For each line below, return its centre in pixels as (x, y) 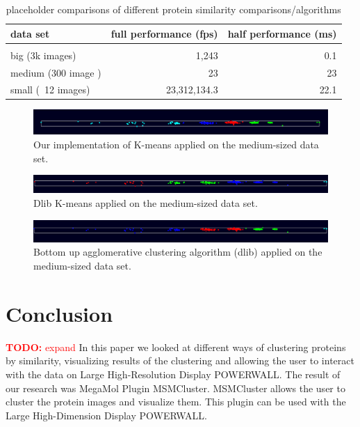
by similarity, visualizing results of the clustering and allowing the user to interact (180, 360)
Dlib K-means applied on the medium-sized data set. (146, 202)
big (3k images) (43, 55)
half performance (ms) (282, 33)
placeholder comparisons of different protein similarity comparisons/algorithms (173, 9)
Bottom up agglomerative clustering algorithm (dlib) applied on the (178, 252)
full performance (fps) (164, 33)
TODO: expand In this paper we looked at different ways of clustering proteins (176, 347)
